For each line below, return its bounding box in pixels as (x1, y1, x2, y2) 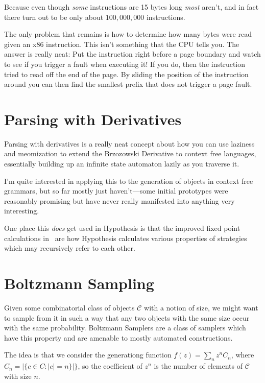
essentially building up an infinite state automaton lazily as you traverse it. (4, 158, 239, 169)
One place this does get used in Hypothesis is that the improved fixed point (4, 223, 240, 233)
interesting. (4, 205, 39, 216)
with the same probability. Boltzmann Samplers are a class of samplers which (4, 322, 246, 333)
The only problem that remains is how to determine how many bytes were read (4, 29, 252, 39)
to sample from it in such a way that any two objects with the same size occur (4, 312, 250, 323)
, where (231, 349, 254, 360)
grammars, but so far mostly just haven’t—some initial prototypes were (4, 185, 228, 196)
